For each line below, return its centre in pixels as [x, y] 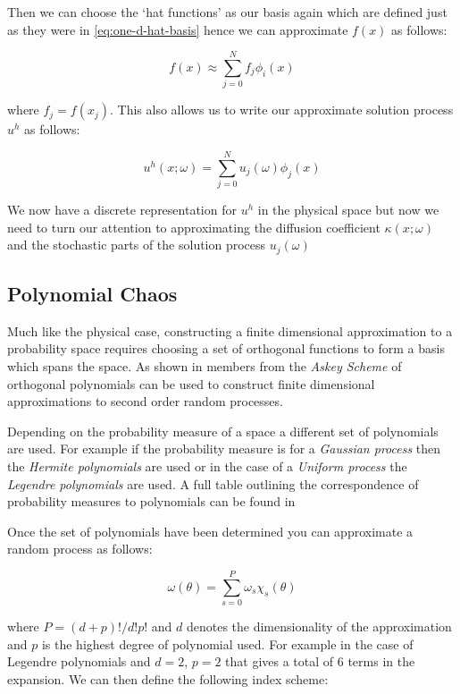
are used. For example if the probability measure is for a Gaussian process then [224, 449]
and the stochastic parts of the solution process [137, 245]
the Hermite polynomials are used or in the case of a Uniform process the [207, 466]
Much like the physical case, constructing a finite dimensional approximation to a [230, 330]
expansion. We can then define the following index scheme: [168, 678]
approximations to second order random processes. [145, 401]
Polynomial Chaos [92, 294]
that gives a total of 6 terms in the [320, 661]
